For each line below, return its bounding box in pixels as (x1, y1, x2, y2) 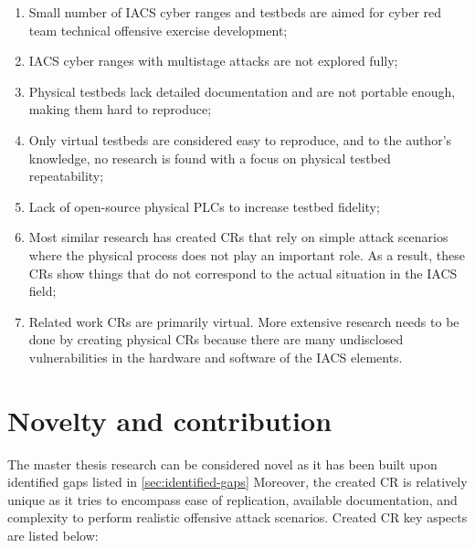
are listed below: (7, 526, 99, 544)
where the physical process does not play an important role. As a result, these (28, 245, 465, 264)
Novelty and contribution (7, 401, 332, 438)
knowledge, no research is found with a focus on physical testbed (28, 148, 391, 167)
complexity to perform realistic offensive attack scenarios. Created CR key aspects (7, 508, 468, 527)
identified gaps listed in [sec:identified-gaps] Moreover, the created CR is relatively (7, 472, 468, 491)
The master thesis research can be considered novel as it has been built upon (7, 454, 438, 473)
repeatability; (28, 166, 104, 185)
